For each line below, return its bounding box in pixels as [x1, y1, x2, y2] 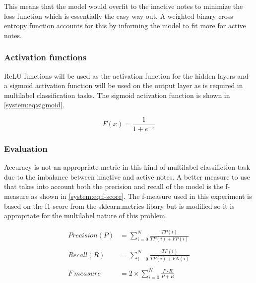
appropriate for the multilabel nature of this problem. [4, 210, 167, 221]
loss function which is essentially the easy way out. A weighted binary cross [4, 10, 233, 21]
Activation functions [4, 51, 87, 63]
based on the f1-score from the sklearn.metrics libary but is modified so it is [4, 200, 235, 211]
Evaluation [4, 142, 48, 154]
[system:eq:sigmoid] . [4, 99, 64, 110]
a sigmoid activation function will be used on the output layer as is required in [4, 80, 243, 91]
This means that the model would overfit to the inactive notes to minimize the [4, 1, 243, 11]
